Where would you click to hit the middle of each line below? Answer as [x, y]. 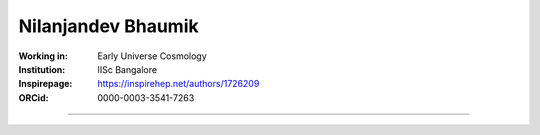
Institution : [42, 69]
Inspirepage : [45, 84]
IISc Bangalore [127, 69]
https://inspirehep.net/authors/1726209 [178, 84]
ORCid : [33, 97]
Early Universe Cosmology [152, 56]
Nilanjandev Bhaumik [108, 26]
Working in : [43, 56]
